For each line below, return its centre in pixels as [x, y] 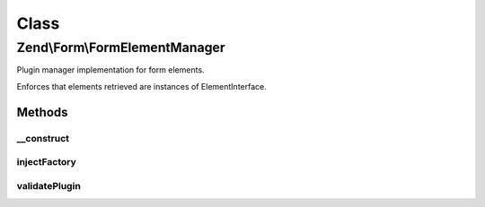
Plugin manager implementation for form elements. [111, 70]
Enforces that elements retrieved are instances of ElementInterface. [141, 86]
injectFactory [46, 162]
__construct [43, 138]
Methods [42, 112]
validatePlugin [48, 185]
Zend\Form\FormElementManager [121, 47]
